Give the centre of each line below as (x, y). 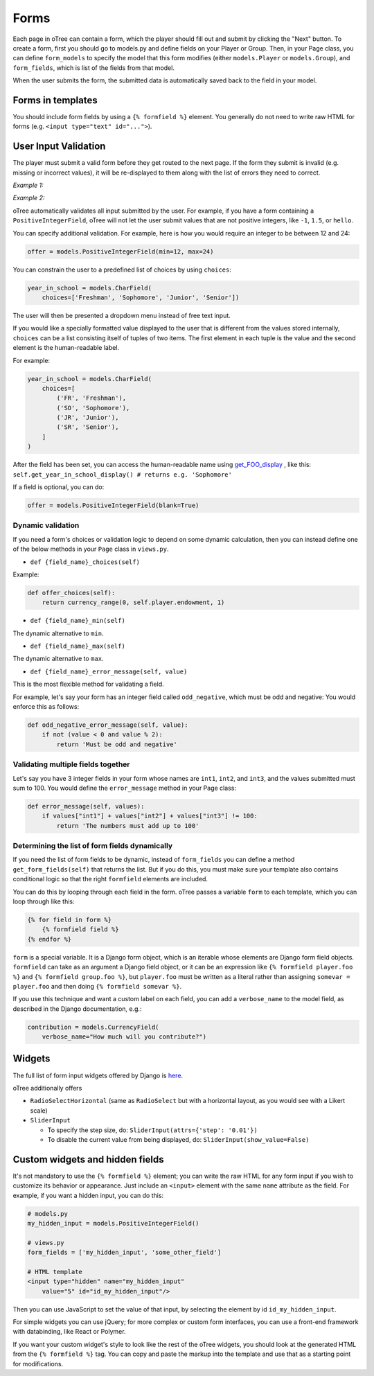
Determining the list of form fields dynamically (93, 846)
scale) (39, 1110)
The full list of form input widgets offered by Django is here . (98, 1075)
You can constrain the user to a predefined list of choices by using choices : (122, 270)
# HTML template (55, 1272)
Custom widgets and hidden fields (88, 1159)
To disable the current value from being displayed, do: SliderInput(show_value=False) (178, 1139)
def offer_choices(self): (71, 593)
